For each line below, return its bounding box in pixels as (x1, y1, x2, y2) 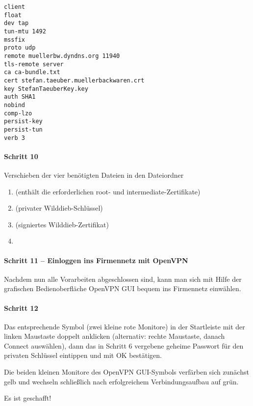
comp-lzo (4, 109, 32, 117)
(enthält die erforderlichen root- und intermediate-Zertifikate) (15, 186, 201, 196)
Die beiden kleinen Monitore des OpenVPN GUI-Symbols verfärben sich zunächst (4, 367, 249, 377)
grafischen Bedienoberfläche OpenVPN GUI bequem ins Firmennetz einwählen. (4, 283, 241, 294)
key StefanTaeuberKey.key (4, 85, 88, 92)
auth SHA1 (4, 93, 36, 101)
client (4, 3, 25, 10)
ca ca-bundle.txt (4, 69, 60, 76)
